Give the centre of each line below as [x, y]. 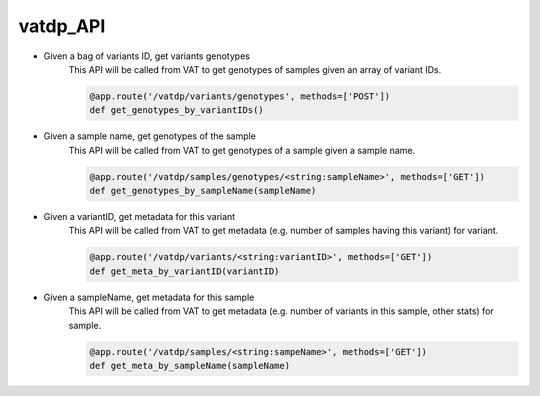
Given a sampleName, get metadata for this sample [149, 297]
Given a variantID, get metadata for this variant [139, 217]
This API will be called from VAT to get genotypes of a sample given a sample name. [242, 150]
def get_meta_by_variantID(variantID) [184, 271]
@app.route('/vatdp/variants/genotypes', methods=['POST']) [240, 96]
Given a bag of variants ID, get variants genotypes [146, 56]
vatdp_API [62, 26]
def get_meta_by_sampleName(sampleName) [189, 365]
